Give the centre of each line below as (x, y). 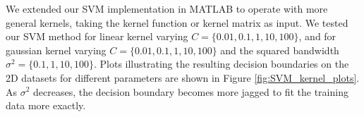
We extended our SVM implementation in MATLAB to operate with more (167, 8)
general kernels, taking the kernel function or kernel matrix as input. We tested (177, 22)
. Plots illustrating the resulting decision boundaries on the (221, 64)
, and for (317, 36)
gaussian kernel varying (56, 50)
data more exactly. (46, 105)
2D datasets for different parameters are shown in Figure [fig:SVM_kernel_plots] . (183, 77)
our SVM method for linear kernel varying (97, 36)
